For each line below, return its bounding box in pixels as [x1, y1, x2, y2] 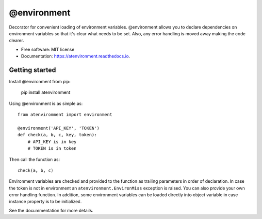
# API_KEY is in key [27, 139, 77, 145]
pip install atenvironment [21, 89, 70, 95]
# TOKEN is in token [27, 146, 77, 151]
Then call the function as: [9, 156, 60, 162]
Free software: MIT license [21, 46, 75, 52]
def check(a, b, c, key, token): [17, 132, 97, 138]
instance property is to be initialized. [9, 199, 82, 204]
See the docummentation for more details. [9, 207, 94, 213]
